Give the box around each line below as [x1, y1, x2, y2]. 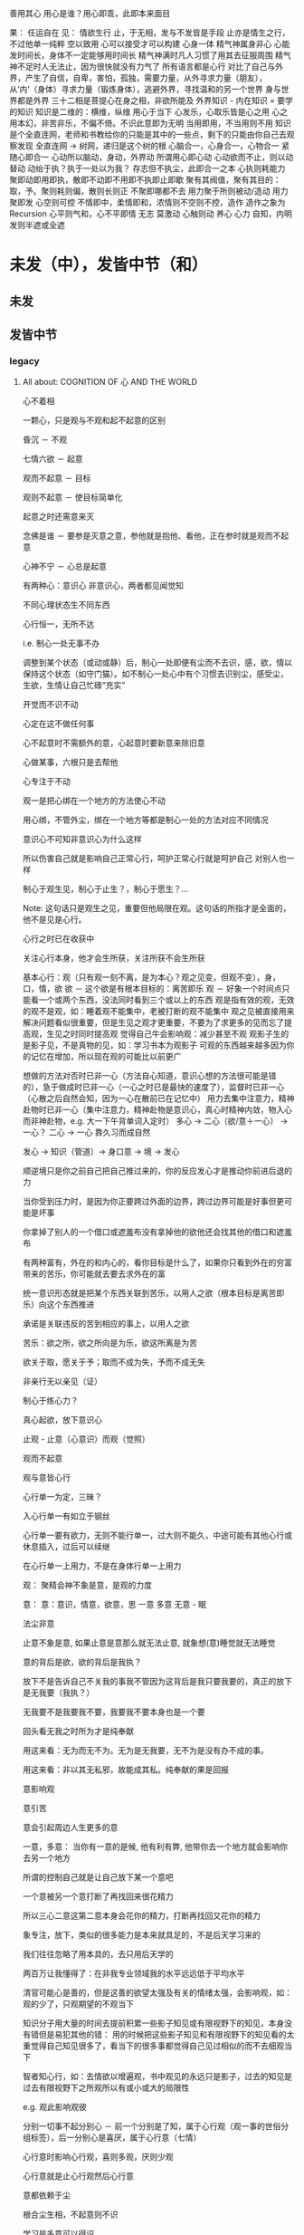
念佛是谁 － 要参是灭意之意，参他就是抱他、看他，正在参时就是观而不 [22, 531, 281, 542]
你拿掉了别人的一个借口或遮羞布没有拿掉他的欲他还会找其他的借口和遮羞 [22, 1226, 292, 1238]
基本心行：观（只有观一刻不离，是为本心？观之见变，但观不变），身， [22, 972, 280, 983]
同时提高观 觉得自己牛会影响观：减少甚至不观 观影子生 [78, 1029, 281, 1040]
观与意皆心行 [22, 1472, 71, 1483]
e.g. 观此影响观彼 [22, 2102, 88, 2113]
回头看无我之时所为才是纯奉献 [22, 1726, 134, 1737]
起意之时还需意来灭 [22, 511, 95, 523]
